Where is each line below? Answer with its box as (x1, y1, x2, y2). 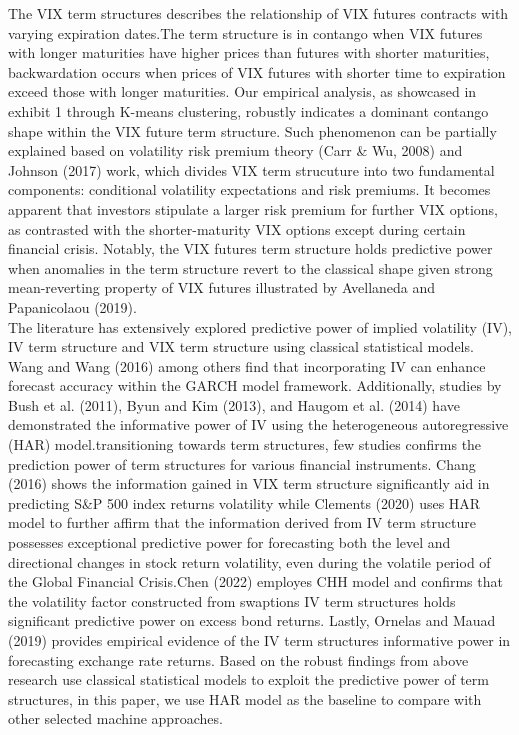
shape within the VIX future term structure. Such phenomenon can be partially (8, 120, 497, 141)
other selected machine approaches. (8, 708, 223, 729)
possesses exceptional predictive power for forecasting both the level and (8, 532, 451, 553)
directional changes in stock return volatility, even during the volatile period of (8, 551, 491, 572)
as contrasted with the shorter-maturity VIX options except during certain (8, 218, 466, 239)
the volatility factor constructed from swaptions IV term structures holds (8, 590, 456, 611)
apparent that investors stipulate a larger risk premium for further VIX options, (8, 198, 498, 219)
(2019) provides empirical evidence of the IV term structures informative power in (8, 630, 511, 650)
